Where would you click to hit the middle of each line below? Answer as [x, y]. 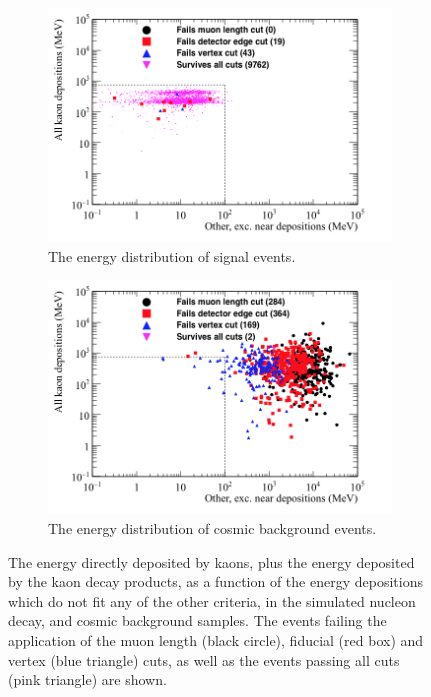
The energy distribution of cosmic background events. [212, 527]
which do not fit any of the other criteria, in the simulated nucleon [212, 600]
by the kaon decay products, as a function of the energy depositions [215, 581]
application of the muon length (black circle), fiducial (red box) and [216, 639]
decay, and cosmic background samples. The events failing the [197, 620]
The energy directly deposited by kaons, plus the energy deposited [211, 561]
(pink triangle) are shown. [87, 679]
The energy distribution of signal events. [172, 255]
